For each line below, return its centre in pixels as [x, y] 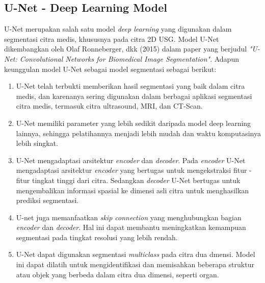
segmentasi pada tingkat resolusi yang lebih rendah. [97, 237]
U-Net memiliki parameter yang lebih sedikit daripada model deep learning [134, 123]
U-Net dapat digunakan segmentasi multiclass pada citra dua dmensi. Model [136, 254]
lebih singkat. [37, 143]
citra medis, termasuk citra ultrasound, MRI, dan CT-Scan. [109, 106]
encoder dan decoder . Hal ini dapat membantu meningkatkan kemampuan [131, 227]
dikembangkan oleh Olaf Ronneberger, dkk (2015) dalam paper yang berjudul [126, 49]
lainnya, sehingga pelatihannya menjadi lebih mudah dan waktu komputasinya [138, 133]
